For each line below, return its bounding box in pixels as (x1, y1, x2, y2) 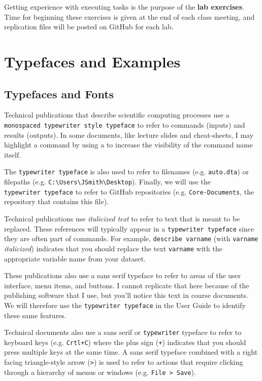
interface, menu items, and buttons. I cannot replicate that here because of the (4, 280, 249, 290)
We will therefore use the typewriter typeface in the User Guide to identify (4, 299, 246, 310)
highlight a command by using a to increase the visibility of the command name (4, 139, 253, 150)
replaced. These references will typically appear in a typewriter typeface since (4, 223, 254, 234)
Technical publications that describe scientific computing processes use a (4, 109, 230, 120)
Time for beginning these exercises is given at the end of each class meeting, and (4, 11, 255, 22)
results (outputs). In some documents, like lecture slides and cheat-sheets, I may (4, 129, 254, 140)
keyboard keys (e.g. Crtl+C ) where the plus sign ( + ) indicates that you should (4, 336, 246, 347)
